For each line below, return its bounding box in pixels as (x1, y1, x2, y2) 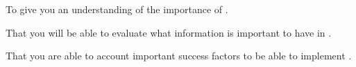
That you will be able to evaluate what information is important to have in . (6, 25, 332, 39)
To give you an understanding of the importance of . (6, 2, 228, 16)
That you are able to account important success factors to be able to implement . (6, 48, 352, 63)
